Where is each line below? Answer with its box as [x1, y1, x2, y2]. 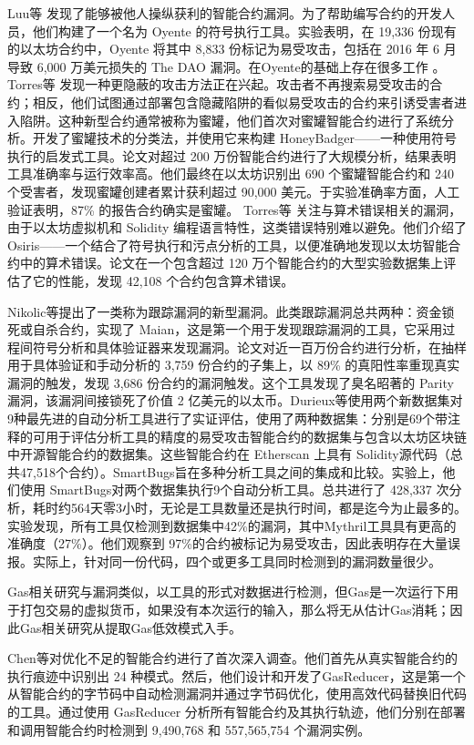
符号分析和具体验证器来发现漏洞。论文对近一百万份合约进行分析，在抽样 [32, 337, 467, 356]
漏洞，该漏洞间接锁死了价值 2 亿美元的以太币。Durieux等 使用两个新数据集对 [7, 391, 463, 410]
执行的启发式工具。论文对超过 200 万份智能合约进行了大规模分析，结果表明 [7, 146, 457, 165]
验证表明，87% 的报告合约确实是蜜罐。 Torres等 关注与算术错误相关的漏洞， [7, 199, 462, 219]
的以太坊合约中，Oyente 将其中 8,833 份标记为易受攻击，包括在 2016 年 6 [7, 39, 440, 58]
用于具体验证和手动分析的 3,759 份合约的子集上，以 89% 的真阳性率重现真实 [7, 355, 460, 374]
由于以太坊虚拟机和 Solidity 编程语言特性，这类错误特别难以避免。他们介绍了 [7, 218, 468, 237]
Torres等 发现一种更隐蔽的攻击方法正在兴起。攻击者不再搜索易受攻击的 [7, 75, 430, 94]
